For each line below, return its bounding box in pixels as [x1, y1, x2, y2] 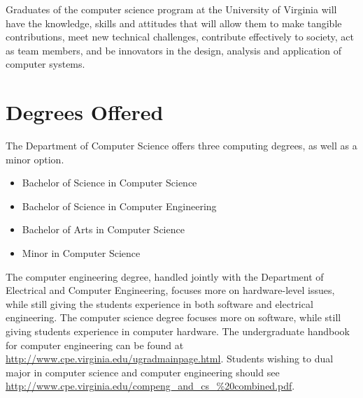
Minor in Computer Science [22, 246, 141, 260]
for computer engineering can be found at [6, 337, 184, 352]
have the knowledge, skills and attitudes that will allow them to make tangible [6, 15, 342, 30]
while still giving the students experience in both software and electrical [6, 296, 313, 311]
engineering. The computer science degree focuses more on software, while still [6, 310, 341, 325]
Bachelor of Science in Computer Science [22, 175, 197, 190]
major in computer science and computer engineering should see [6, 364, 280, 379]
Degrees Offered [6, 98, 164, 126]
